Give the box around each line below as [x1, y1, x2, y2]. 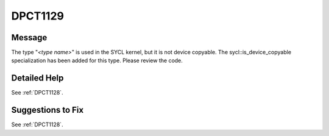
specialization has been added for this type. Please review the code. [11, 57, 183, 64]
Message [11, 32, 48, 43]
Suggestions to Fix [11, 105, 84, 115]
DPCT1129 [11, 9, 64, 23]
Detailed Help [11, 73, 64, 84]
